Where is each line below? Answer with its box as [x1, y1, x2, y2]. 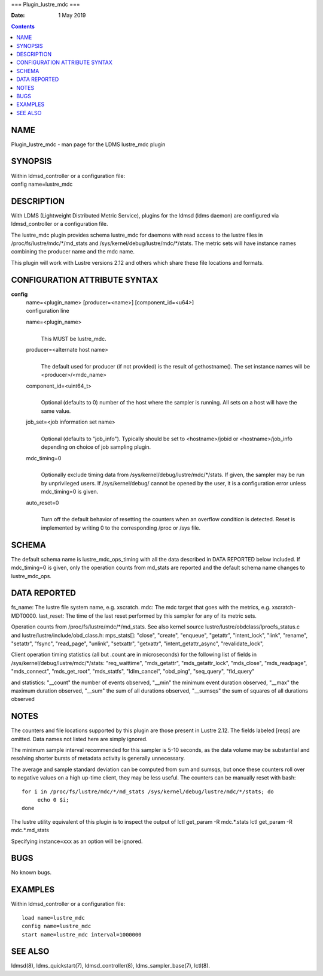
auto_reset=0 [26, 499, 59, 506]
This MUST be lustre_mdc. [41, 335, 107, 342]
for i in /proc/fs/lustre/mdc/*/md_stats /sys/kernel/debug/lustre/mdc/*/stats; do [22, 788, 275, 795]
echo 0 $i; [37, 796, 69, 803]
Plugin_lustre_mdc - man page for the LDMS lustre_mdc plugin [11, 141, 166, 148]
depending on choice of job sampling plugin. [41, 443, 151, 451]
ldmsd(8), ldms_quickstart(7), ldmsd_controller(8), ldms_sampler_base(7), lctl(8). [11, 962, 211, 969]
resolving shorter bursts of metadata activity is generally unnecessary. [11, 755, 185, 762]
